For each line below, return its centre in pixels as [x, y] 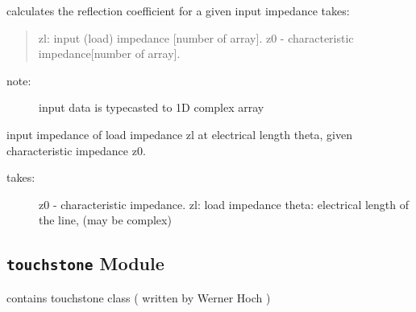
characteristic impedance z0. [76, 150]
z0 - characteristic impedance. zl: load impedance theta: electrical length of [224, 204]
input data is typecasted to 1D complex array [152, 107]
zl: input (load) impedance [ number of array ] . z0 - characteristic [196, 37]
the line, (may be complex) [105, 220]
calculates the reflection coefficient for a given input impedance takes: [178, 10]
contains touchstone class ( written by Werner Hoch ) [139, 297]
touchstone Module [85, 263]
